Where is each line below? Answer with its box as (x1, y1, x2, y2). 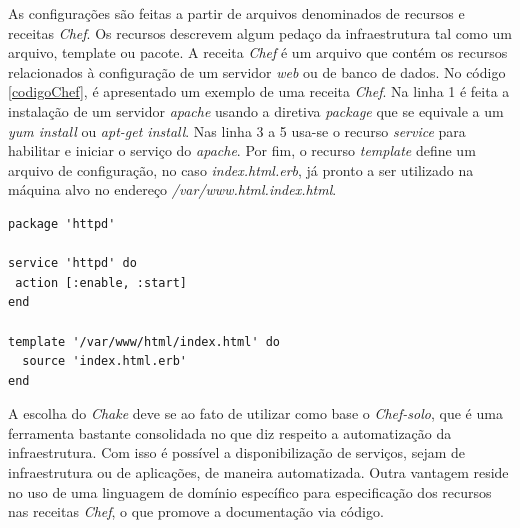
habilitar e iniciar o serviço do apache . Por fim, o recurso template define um (8, 140, 476, 161)
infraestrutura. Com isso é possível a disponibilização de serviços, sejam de (8, 442, 465, 463)
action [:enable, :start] (15, 275, 187, 290)
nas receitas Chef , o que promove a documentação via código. (8, 501, 384, 522)
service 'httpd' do (8, 256, 137, 271)
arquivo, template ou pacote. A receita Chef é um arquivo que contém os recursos (8, 42, 508, 63)
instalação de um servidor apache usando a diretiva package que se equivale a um (8, 100, 504, 121)
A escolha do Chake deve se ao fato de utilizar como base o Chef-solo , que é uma (8, 403, 503, 424)
